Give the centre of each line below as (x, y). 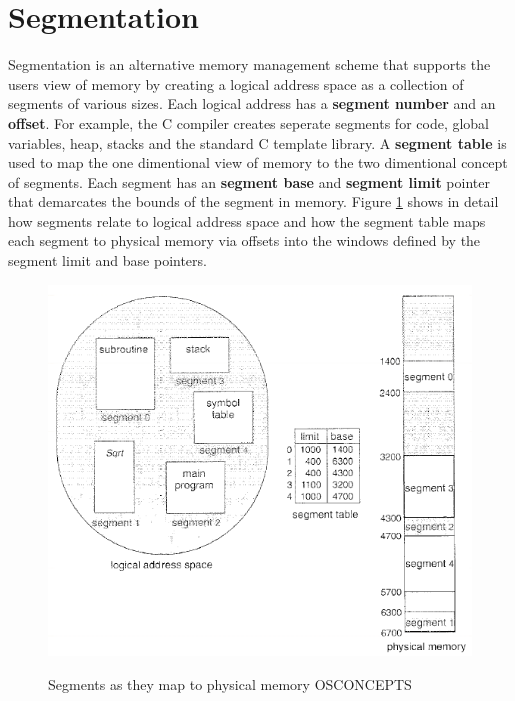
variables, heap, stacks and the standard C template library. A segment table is (257, 142)
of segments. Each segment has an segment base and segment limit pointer (249, 181)
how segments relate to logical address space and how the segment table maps (247, 220)
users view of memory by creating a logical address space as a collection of (236, 83)
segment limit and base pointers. (107, 260)
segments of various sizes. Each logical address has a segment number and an (252, 103)
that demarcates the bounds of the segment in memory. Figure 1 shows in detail (253, 201)
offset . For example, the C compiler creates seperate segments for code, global (249, 122)
